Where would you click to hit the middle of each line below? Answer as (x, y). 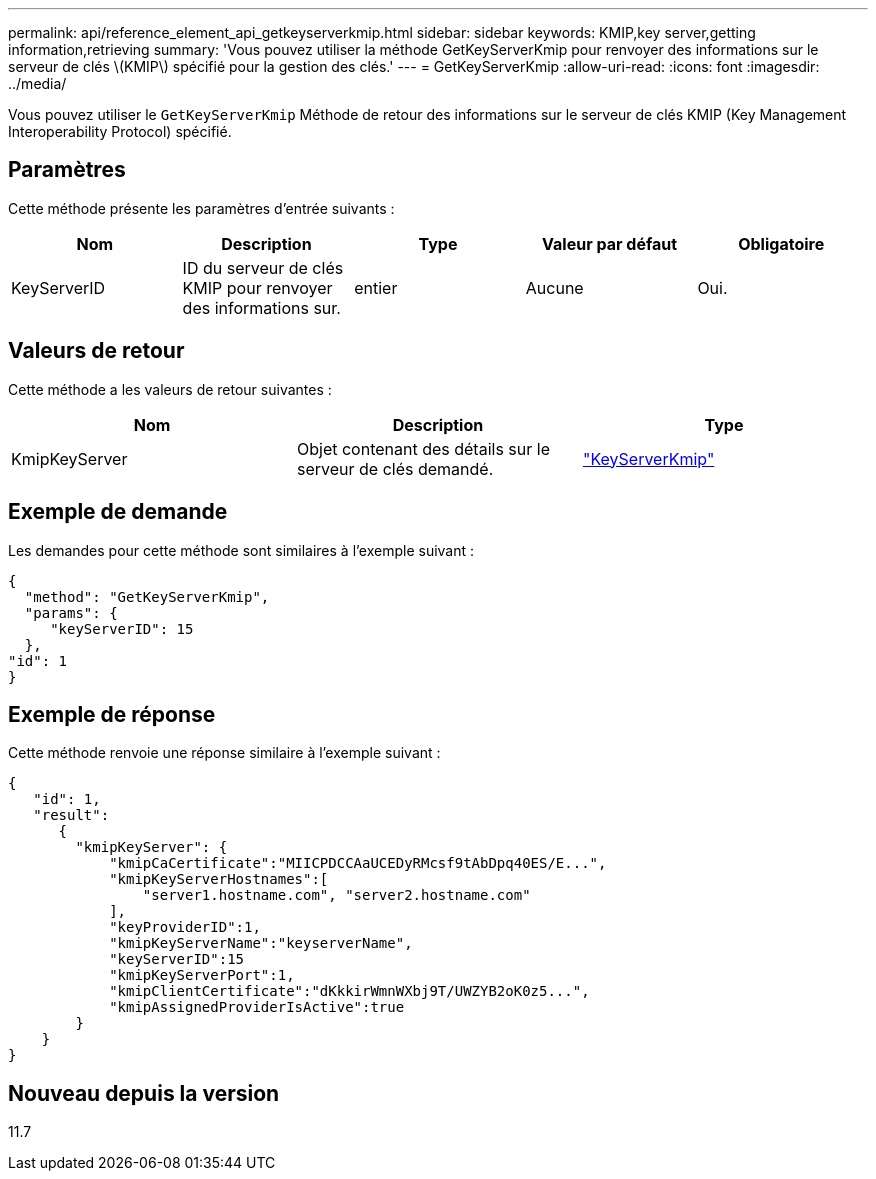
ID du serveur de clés (263, 267)
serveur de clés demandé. (395, 468)
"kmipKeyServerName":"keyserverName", (261, 943)
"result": (71, 815)
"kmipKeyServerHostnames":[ (219, 879)
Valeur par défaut (610, 243)
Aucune (554, 287)
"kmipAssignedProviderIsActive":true (257, 1007)
